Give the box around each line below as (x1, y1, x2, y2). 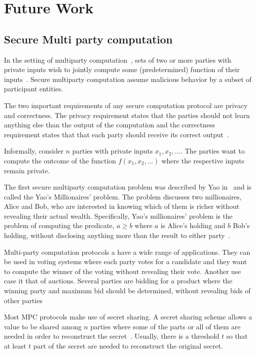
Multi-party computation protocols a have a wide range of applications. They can (4, 246, 251, 257)
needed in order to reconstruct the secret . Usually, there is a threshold (4, 331, 219, 341)
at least (4, 341, 27, 351)
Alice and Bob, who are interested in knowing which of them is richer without (4, 201, 240, 211)
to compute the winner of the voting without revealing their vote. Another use (4, 266, 241, 276)
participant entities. (4, 83, 63, 94)
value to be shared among (4, 321, 82, 331)
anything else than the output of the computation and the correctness (4, 119, 215, 130)
